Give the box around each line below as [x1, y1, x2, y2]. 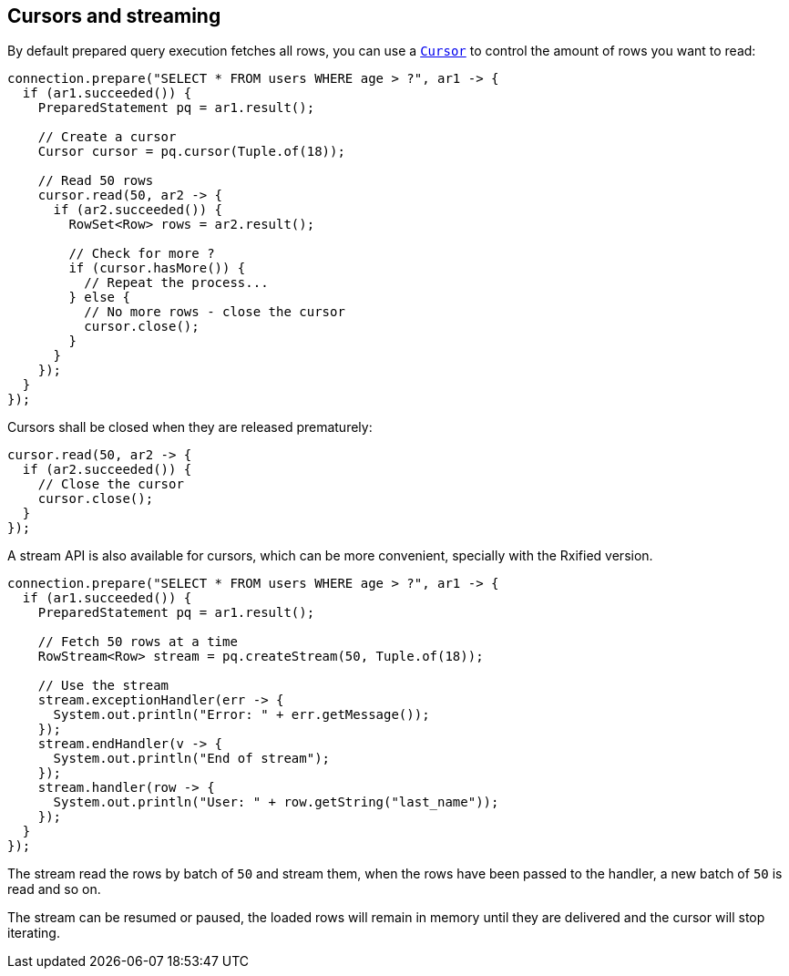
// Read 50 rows [37, 173, 154, 189]
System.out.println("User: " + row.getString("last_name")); [53, 795, 499, 810]
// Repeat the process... [84, 275, 269, 291]
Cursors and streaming [7, 5, 221, 27]
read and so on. [7, 881, 101, 898]
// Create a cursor [37, 129, 177, 145]
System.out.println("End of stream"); [53, 751, 331, 766]
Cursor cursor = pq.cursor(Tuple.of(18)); [37, 144, 345, 159]
